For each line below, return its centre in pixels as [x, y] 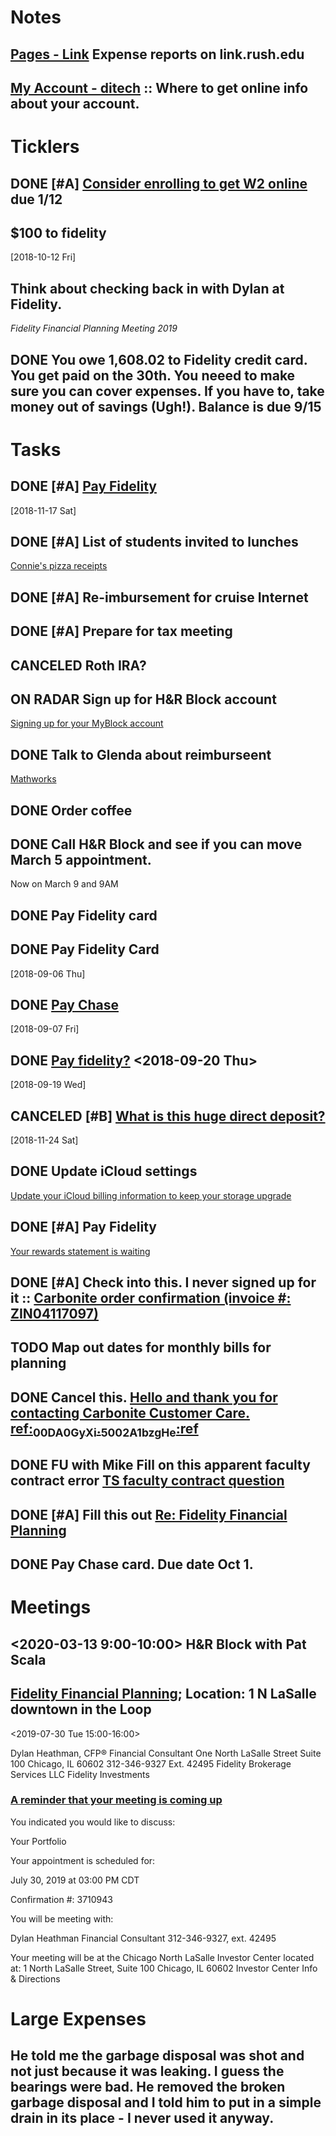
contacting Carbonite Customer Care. [130, 1412]
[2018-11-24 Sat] [44, 1140]
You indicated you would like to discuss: [93, 1822]
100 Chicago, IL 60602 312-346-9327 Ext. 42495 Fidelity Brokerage [151, 1763]
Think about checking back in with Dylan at [147, 288]
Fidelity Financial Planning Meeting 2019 [94, 328]
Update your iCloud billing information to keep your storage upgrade [151, 1195]
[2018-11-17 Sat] [43, 510]
